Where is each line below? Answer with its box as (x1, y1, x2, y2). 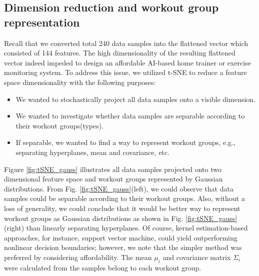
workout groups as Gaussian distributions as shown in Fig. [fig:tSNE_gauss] (4, 212, 237, 223)
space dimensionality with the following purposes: (4, 76, 156, 87)
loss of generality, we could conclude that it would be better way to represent (4, 202, 240, 213)
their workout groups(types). (15, 120, 104, 130)
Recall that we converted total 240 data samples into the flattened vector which (4, 37, 248, 48)
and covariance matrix (162, 251, 231, 262)
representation (4, 14, 80, 29)
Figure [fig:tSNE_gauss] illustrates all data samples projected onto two (4, 163, 221, 174)
